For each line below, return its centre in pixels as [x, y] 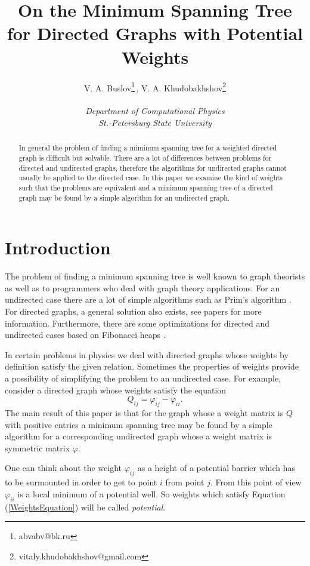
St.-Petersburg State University [155, 122]
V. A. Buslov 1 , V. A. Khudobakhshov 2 [155, 87]
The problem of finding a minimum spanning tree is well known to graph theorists [155, 276]
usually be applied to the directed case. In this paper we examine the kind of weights [151, 178]
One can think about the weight [63, 468]
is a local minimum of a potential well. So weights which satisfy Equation [151, 493]
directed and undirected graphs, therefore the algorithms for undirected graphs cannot [153, 167]
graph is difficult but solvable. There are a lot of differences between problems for [145, 157]
